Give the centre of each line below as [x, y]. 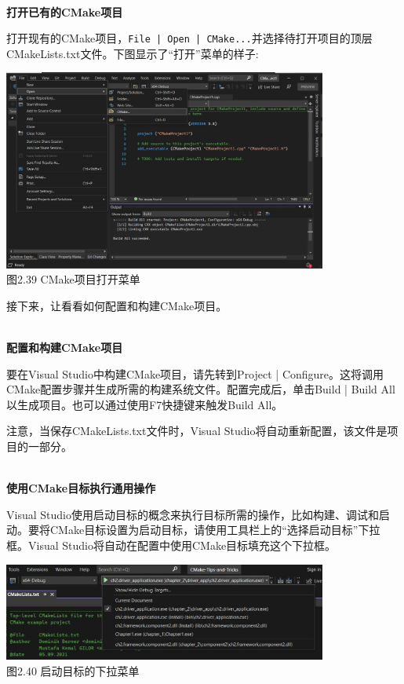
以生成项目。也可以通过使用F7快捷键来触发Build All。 [145, 404]
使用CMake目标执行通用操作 [81, 488]
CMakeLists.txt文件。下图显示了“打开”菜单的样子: [133, 53]
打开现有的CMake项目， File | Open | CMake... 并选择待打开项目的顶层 [189, 38]
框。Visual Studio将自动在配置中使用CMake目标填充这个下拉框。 [171, 545]
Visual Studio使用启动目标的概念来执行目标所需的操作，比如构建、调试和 [193, 514]
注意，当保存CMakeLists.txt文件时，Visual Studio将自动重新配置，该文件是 [197, 431]
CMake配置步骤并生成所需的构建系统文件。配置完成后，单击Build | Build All [201, 389]
